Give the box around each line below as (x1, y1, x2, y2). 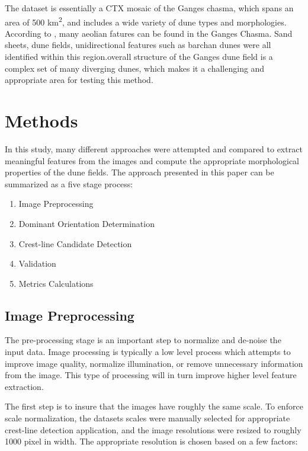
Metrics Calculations (18, 277, 94, 289)
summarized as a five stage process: (5, 177, 133, 190)
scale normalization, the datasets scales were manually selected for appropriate (5, 412, 290, 424)
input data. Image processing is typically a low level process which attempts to (5, 346, 291, 358)
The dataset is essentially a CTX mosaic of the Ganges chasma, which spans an (5, 2, 294, 14)
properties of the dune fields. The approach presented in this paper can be (5, 166, 274, 178)
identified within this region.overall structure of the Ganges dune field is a (5, 50, 273, 63)
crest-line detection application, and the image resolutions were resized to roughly (5, 423, 301, 436)
